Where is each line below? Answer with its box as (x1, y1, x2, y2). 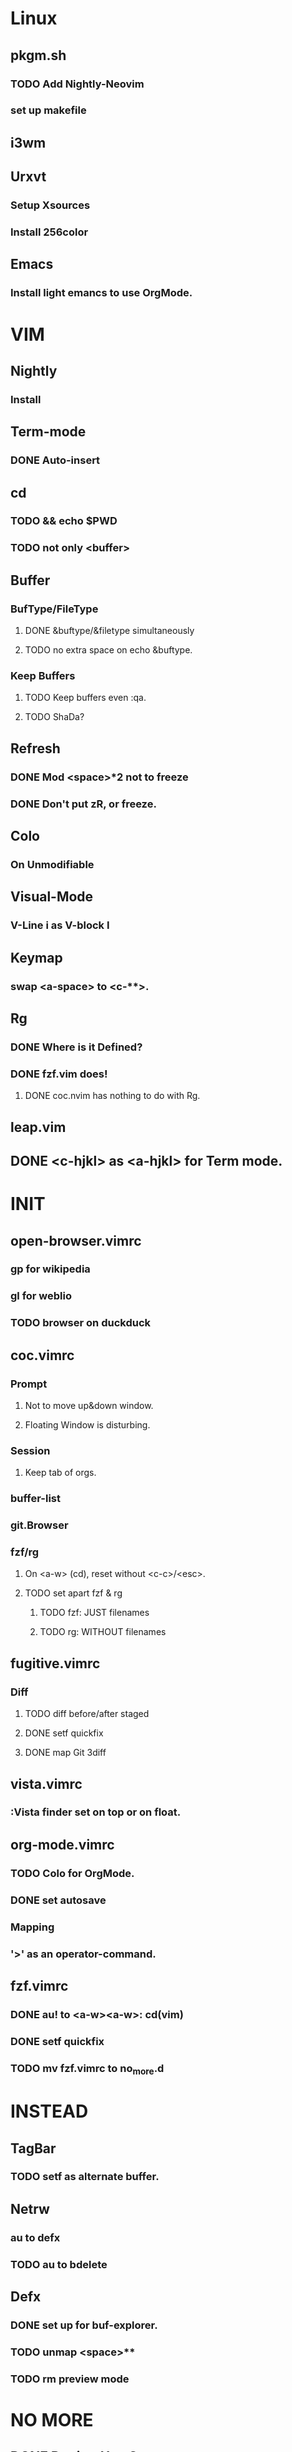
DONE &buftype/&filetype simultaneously (24, 625, 195, 637)
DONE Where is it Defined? (10, 1040, 143, 1054)
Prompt (10, 1377, 48, 1391)
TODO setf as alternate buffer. (10, 2170, 160, 2184)
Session (10, 1443, 51, 1457)
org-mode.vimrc (10, 1836, 115, 1853)
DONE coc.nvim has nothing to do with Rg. (24, 1090, 201, 1102)
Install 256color (10, 225, 89, 239)
